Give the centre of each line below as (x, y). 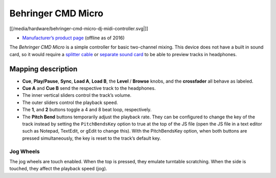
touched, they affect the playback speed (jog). (58, 169)
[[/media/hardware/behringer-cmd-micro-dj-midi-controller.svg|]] (79, 29)
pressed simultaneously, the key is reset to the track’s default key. (91, 138)
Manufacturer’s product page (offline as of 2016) (73, 38)
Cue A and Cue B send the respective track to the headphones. (89, 88)
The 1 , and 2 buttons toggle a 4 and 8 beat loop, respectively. (87, 110)
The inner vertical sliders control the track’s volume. (77, 95)
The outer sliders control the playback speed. (70, 103)
